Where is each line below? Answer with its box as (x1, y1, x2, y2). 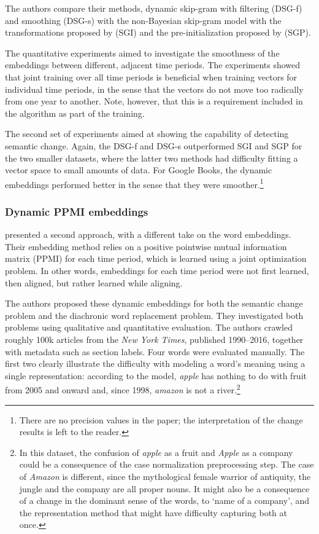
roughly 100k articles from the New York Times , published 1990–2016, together (5, 332, 304, 345)
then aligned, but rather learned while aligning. (5, 276, 183, 289)
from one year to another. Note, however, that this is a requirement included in (5, 95, 303, 108)
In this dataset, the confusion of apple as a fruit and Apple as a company (19, 446, 293, 458)
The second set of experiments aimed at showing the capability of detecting (5, 127, 289, 140)
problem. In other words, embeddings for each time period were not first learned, (5, 264, 309, 277)
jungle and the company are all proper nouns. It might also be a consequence (19, 482, 310, 495)
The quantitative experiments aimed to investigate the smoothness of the (5, 46, 280, 59)
